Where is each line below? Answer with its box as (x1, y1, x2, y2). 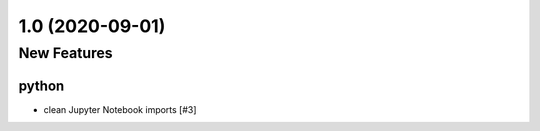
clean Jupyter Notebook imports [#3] (43, 103, 197, 115)
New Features (18, 44, 114, 62)
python (18, 77, 65, 94)
